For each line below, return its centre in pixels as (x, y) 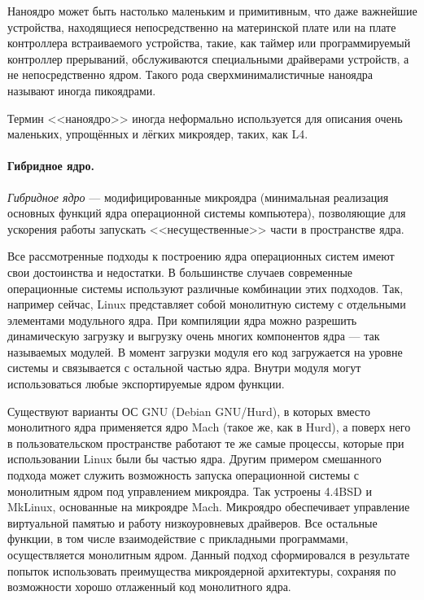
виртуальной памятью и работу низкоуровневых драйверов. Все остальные (192, 522)
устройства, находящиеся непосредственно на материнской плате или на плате (202, 26)
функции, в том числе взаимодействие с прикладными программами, (178, 539)
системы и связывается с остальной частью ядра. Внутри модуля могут (184, 368)
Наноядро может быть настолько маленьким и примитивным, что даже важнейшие (212, 11)
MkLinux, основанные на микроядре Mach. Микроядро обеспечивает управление (209, 507)
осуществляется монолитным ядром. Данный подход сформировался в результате (209, 555)
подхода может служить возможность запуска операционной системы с (184, 475)
